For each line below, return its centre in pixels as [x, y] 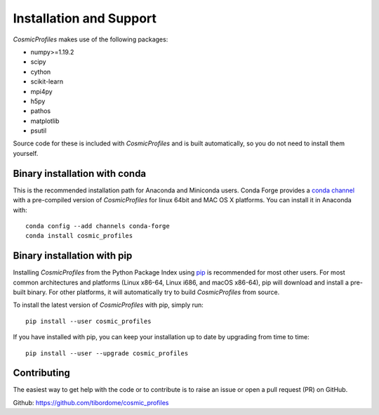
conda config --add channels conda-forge [98, 226]
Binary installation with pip [73, 256]
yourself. [26, 153]
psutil [39, 131]
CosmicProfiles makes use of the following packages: [91, 39]
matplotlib [45, 121]
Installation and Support [85, 18]
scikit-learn [47, 81]
